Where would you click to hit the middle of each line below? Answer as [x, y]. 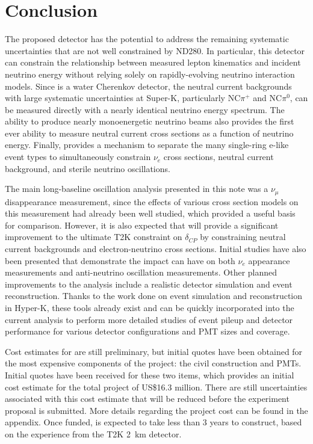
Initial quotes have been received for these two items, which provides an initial [150, 375]
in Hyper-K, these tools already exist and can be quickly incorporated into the [150, 308]
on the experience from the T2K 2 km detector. [93, 433]
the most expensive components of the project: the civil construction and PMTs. [153, 363]
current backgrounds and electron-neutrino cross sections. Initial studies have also [156, 249]
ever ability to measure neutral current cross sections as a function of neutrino [149, 133]
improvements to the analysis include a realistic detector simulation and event [149, 284]
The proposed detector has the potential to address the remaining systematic [147, 39]
